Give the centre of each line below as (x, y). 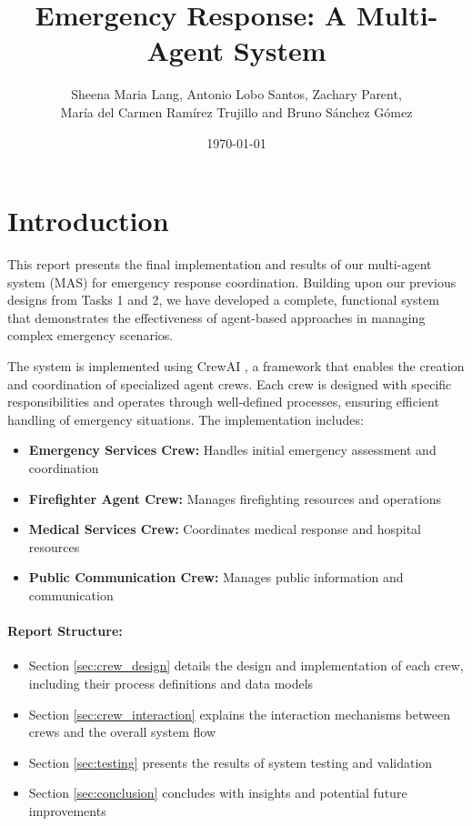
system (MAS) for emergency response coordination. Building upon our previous (232, 282)
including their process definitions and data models (171, 683)
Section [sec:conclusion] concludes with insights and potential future (218, 793)
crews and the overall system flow (122, 732)
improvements (67, 810)
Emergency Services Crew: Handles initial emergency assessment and (232, 450)
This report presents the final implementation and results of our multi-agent (220, 264)
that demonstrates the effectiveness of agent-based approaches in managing (216, 317)
